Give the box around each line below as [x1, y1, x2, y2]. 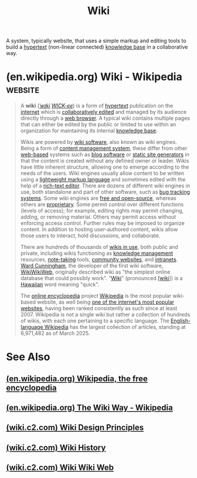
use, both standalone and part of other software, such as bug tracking [20, 188, 191, 196]
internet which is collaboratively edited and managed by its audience [20, 109, 187, 116]
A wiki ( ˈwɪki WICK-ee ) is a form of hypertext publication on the [20, 102, 174, 109]
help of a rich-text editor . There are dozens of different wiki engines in [20, 182, 191, 189]
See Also [6, 351, 50, 363]
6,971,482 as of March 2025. [20, 330, 90, 337]
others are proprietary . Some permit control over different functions [20, 201, 184, 208]
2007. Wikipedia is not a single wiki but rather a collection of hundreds [20, 311, 191, 318]
